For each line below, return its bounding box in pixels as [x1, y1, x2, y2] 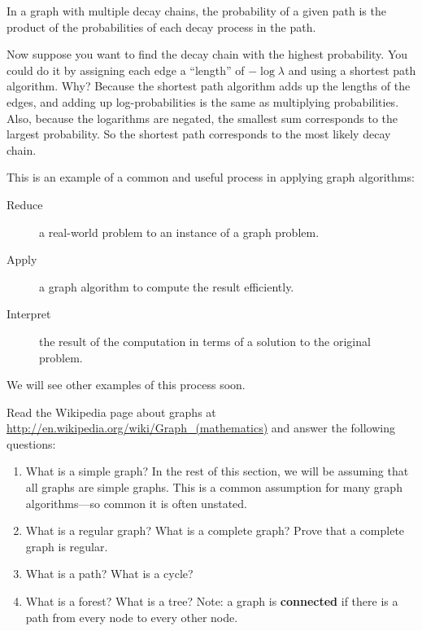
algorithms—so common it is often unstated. [25, 494, 247, 511]
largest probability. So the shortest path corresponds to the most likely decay [7, 125, 391, 142]
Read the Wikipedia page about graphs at [7, 403, 216, 420]
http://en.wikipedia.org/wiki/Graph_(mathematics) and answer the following [7, 419, 395, 436]
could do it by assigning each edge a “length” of [7, 61, 245, 78]
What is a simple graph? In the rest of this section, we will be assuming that [25, 462, 409, 480]
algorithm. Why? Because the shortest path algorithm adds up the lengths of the [7, 77, 411, 94]
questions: [7, 435, 56, 452]
